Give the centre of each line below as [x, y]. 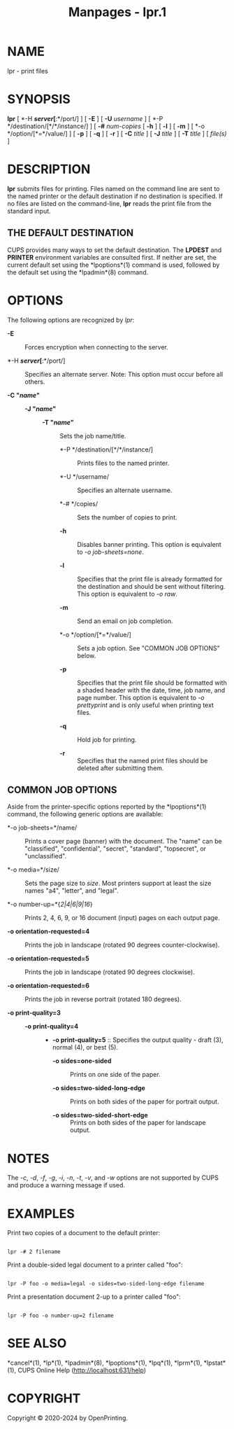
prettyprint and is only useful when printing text [146, 705]
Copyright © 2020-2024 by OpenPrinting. [67, 1418]
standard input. [29, 211]
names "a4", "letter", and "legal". [72, 891]
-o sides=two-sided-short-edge [100, 1115]
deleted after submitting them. [120, 768]
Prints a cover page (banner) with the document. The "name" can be [123, 842]
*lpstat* [215, 1363]
